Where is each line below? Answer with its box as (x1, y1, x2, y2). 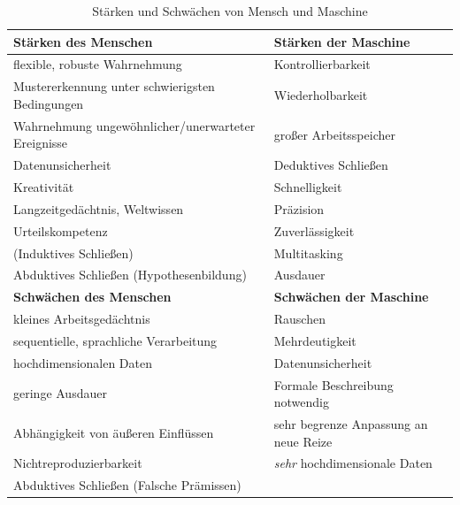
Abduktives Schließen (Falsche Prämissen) (13, 476, 241, 494)
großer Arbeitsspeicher (273, 125, 395, 143)
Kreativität (13, 178, 74, 195)
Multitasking (273, 243, 343, 262)
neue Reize (273, 432, 333, 450)
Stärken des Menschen (13, 32, 153, 50)
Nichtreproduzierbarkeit (13, 454, 142, 472)
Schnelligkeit (273, 178, 342, 195)
